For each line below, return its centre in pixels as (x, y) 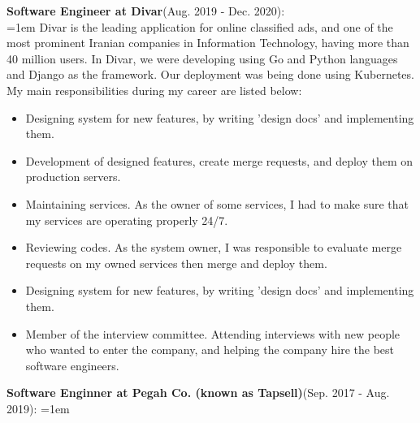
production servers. (73, 177)
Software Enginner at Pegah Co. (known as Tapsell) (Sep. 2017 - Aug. (198, 393)
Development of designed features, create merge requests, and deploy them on (219, 160)
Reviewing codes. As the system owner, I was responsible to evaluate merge (214, 247)
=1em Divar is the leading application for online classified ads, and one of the (200, 26)
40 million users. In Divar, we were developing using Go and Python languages (202, 58)
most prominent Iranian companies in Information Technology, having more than (208, 43)
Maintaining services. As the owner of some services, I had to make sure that (217, 203)
